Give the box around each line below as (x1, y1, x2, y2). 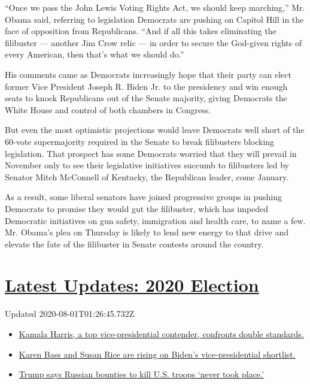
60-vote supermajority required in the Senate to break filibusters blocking (5, 135, 275, 147)
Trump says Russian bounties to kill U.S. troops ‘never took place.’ (19, 368, 264, 380)
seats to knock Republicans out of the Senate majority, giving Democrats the (5, 92, 287, 104)
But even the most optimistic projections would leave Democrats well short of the (5, 123, 305, 136)
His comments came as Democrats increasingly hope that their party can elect (5, 68, 291, 80)
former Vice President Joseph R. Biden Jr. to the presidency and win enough (5, 80, 288, 92)
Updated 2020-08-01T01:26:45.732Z (5, 307, 135, 320)
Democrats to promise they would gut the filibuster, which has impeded (5, 202, 269, 214)
